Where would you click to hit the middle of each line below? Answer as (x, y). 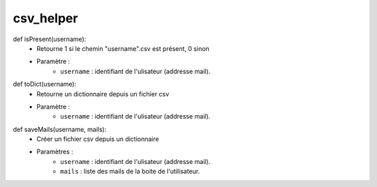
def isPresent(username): (50, 39)
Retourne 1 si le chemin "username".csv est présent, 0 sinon (123, 48)
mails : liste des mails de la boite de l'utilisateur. (130, 172)
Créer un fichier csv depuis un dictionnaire (98, 139)
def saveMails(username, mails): (60, 129)
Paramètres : (55, 152)
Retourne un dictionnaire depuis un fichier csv (103, 93)
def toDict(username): (45, 84)
